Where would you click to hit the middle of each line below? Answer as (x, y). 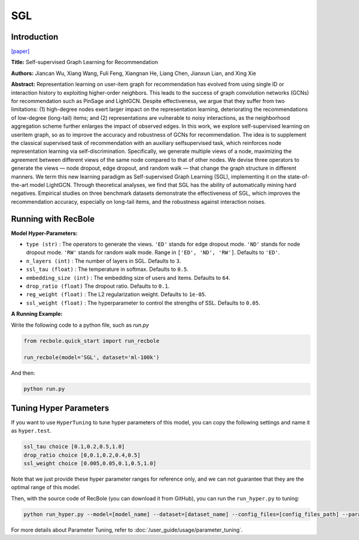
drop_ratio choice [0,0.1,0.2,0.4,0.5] (82, 455)
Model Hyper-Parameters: (44, 233)
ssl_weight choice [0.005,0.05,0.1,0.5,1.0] (90, 463)
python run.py (44, 389)
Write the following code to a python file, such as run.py (80, 325)
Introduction (35, 37)
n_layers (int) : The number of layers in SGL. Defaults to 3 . (104, 261)
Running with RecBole (53, 219)
